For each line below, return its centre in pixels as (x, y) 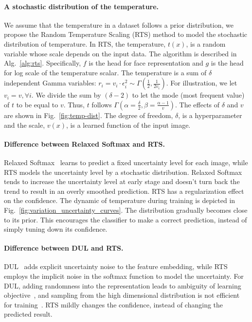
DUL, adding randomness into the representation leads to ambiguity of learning (123, 285)
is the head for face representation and (146, 63)
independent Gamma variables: (50, 83)
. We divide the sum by (66, 95)
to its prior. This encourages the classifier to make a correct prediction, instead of (126, 219)
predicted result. (28, 314)
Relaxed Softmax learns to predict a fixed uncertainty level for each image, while (126, 162)
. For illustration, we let (202, 83)
